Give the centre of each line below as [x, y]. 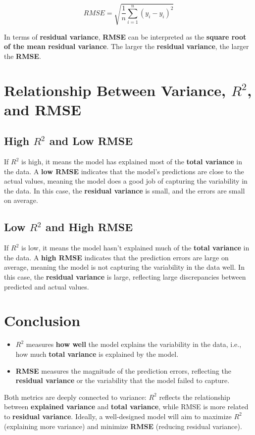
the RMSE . [23, 56]
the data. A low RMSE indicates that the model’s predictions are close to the [124, 171]
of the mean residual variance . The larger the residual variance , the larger [127, 46]
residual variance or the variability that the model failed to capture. [123, 380]
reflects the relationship [195, 397]
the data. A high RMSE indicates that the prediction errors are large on [116, 257]
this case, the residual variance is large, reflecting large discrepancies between [125, 277]
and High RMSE [89, 227]
